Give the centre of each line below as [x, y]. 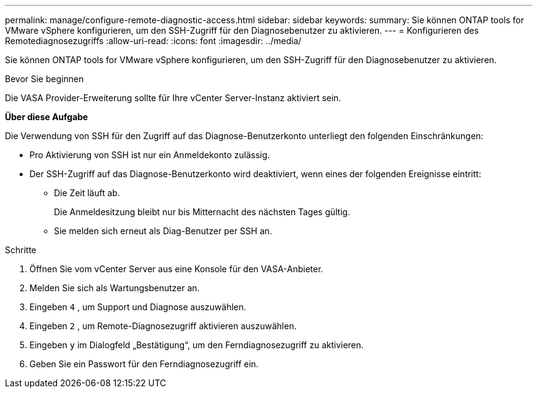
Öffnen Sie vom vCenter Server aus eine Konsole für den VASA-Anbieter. [177, 269]
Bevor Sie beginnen [44, 79]
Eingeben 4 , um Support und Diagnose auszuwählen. [138, 307]
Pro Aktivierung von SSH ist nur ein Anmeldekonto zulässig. [150, 155]
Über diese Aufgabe [47, 117]
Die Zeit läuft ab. [87, 193]
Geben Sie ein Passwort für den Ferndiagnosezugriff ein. [144, 364]
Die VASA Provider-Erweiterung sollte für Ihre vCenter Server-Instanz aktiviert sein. [173, 98]
